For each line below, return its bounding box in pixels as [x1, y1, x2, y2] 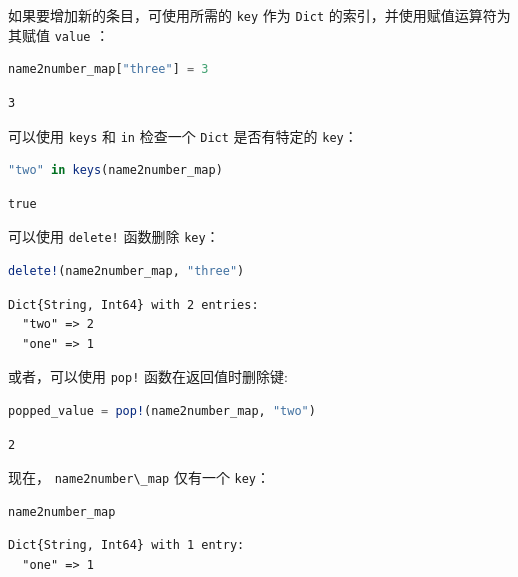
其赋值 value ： [8, 24, 110, 45]
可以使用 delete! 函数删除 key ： [8, 226, 220, 247]
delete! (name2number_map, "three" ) [8, 264, 245, 278]
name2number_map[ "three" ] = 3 [8, 62, 209, 77]
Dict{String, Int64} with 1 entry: [8, 538, 245, 553]
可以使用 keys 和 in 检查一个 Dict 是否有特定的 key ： [8, 125, 358, 146]
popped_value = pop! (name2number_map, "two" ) [8, 404, 316, 419]
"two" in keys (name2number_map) [8, 163, 223, 178]
